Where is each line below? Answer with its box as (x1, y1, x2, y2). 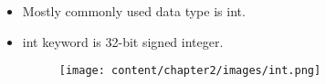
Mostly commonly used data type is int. (22, 2, 246, 20)
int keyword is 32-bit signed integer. (22, 32, 224, 51)
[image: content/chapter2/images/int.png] (58, 64, 321, 78)
